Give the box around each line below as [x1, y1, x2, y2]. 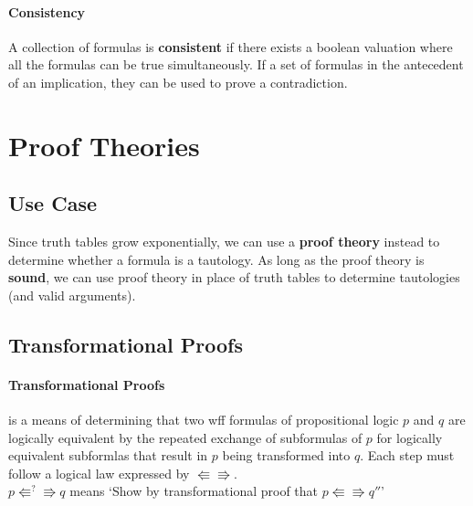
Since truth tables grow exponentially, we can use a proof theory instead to [8, 232, 440, 251]
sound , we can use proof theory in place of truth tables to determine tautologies [8, 268, 460, 287]
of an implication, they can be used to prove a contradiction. [8, 72, 348, 91]
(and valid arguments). [8, 285, 136, 304]
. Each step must [360, 446, 455, 465]
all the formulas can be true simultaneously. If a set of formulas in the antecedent [8, 55, 464, 74]
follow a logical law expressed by [8, 463, 190, 482]
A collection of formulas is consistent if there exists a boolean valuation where [8, 37, 453, 56]
